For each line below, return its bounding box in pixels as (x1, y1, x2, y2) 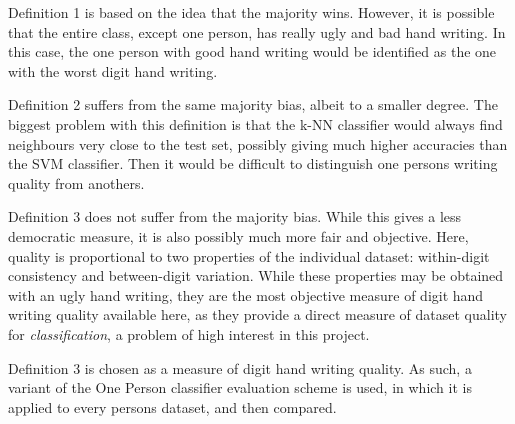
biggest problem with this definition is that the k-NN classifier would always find (8, 113, 503, 134)
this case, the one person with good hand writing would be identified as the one (8, 41, 497, 62)
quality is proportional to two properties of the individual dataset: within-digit (8, 245, 490, 266)
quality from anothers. (8, 172, 145, 193)
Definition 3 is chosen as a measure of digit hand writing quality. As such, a (8, 357, 472, 378)
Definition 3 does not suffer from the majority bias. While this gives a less (8, 206, 462, 227)
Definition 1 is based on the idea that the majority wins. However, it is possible (8, 2, 495, 22)
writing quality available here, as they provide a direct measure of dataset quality (8, 304, 507, 325)
